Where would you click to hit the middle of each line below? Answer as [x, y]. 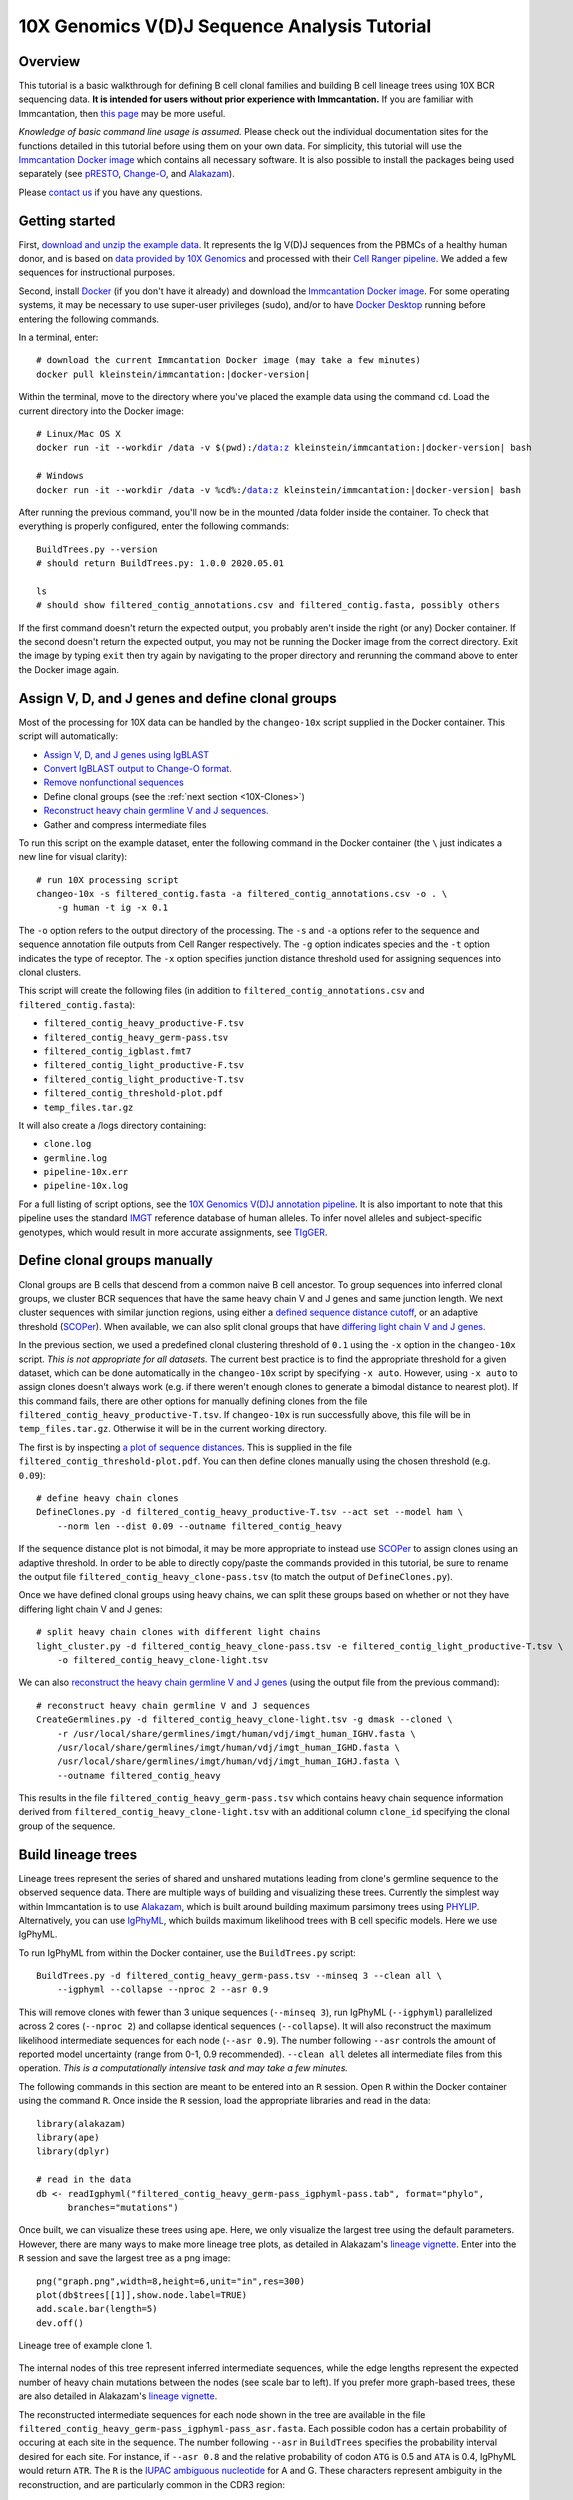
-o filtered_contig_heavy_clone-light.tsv [162, 1659]
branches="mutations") [123, 2207]
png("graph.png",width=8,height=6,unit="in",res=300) [170, 2281]
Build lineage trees [78, 1854]
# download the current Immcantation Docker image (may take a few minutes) [229, 360]
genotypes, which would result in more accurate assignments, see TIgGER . [173, 1232]
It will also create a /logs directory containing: [112, 1125]
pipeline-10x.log [86, 1186]
